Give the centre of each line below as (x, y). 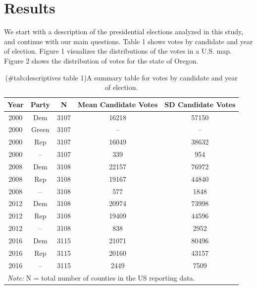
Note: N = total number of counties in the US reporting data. (101, 277)
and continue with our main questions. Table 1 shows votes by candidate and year (128, 41)
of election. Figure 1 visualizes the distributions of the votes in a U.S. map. (118, 51)
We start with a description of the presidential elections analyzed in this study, (124, 32)
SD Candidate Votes (200, 104)
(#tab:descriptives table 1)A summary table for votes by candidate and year (121, 77)
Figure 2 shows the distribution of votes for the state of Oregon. (101, 60)
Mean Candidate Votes (118, 104)
